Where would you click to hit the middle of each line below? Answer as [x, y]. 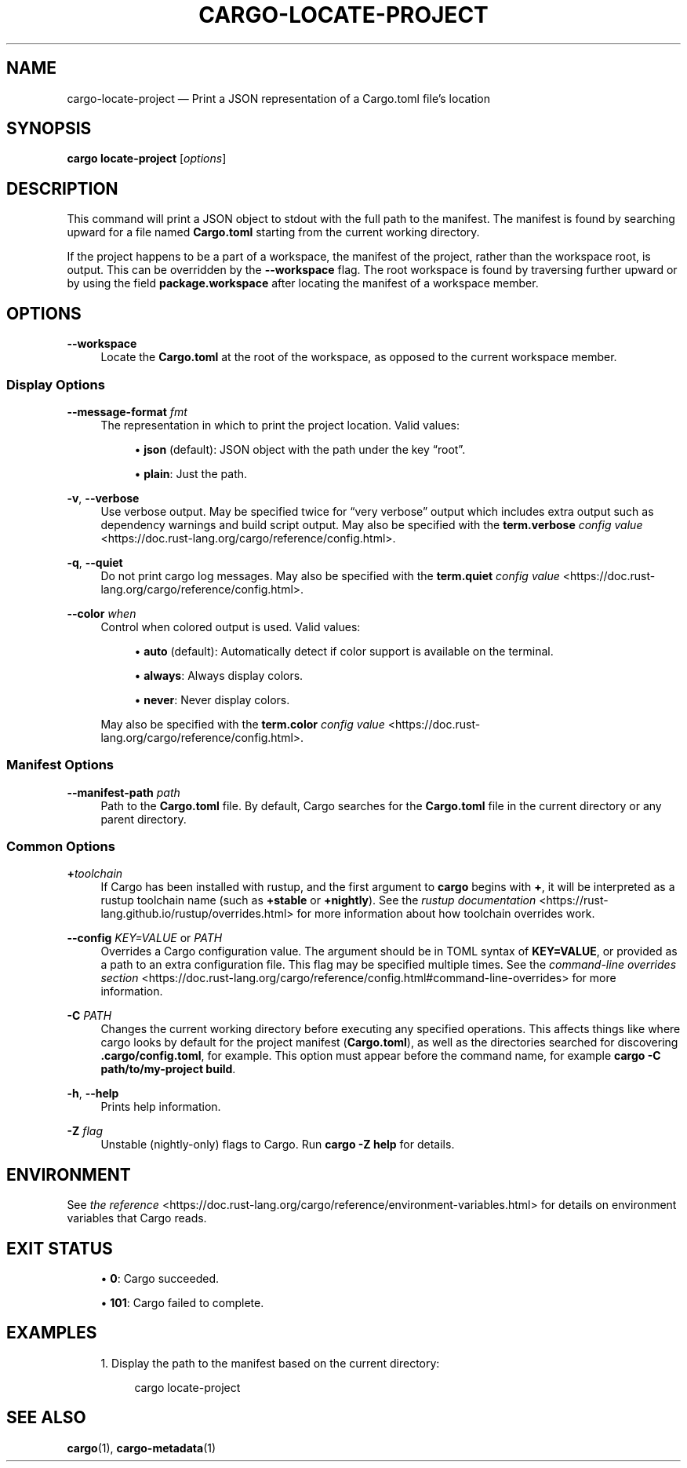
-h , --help [93, 1094]
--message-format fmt [127, 411]
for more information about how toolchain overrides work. [446, 914]
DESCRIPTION [62, 188]
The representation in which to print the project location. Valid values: [280, 425]
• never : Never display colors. [212, 699]
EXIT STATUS [60, 1248]
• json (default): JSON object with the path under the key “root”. [300, 449]
